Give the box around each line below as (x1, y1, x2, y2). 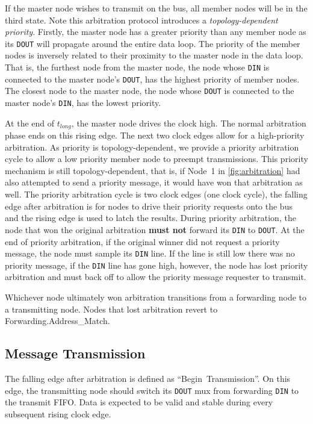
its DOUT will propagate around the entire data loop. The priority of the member (5, 37, 300, 49)
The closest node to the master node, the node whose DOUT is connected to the (5, 84, 294, 97)
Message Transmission (5, 344, 146, 363)
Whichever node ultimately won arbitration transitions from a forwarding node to (5, 291, 306, 304)
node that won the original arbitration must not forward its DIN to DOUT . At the (5, 223, 305, 235)
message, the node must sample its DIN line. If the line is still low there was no (5, 247, 295, 260)
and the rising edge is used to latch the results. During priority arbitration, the (5, 211, 296, 224)
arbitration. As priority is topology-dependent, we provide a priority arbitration (5, 140, 299, 153)
